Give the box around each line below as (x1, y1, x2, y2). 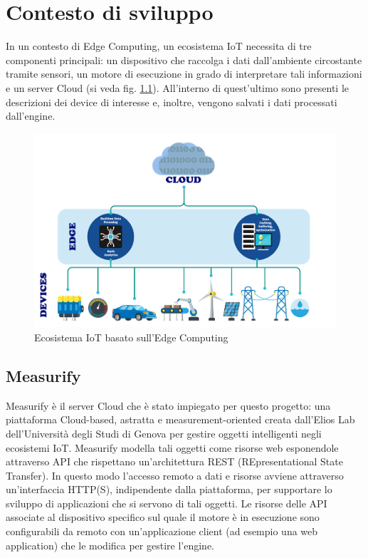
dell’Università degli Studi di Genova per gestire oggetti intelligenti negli (6, 425, 322, 440)
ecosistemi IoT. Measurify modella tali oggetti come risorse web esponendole (6, 440, 339, 455)
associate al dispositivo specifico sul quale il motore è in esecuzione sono (6, 510, 320, 525)
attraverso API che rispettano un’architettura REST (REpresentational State (6, 454, 343, 469)
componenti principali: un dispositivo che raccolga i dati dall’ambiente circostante (6, 52, 362, 67)
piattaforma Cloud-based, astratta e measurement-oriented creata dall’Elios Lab (6, 412, 355, 427)
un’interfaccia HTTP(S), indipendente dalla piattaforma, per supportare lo (6, 482, 332, 497)
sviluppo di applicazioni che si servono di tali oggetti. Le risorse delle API (6, 495, 327, 510)
